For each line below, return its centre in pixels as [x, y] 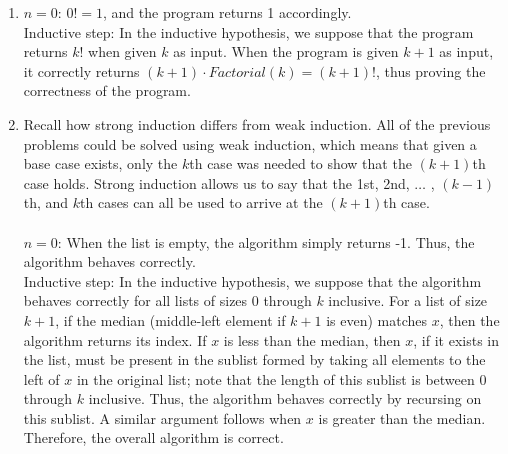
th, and [46, 202]
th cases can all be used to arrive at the [201, 202]
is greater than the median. [402, 417]
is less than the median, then [312, 339]
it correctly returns [81, 70]
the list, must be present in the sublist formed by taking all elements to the [254, 359]
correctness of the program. [107, 90]
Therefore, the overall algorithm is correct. [153, 437]
